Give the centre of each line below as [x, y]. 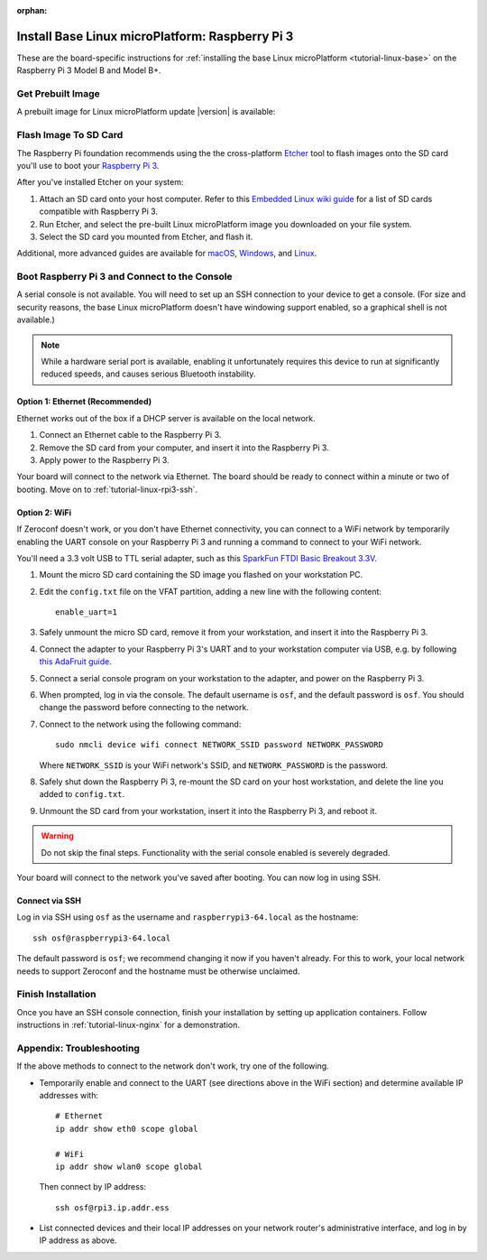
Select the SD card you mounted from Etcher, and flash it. [146, 236]
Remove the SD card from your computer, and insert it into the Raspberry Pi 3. [184, 448]
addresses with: [69, 1095]
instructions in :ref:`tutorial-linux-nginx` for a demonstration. [129, 1025]
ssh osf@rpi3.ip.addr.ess [113, 1208]
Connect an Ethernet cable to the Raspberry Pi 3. [130, 435]
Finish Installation [56, 995]
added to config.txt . [82, 794]
